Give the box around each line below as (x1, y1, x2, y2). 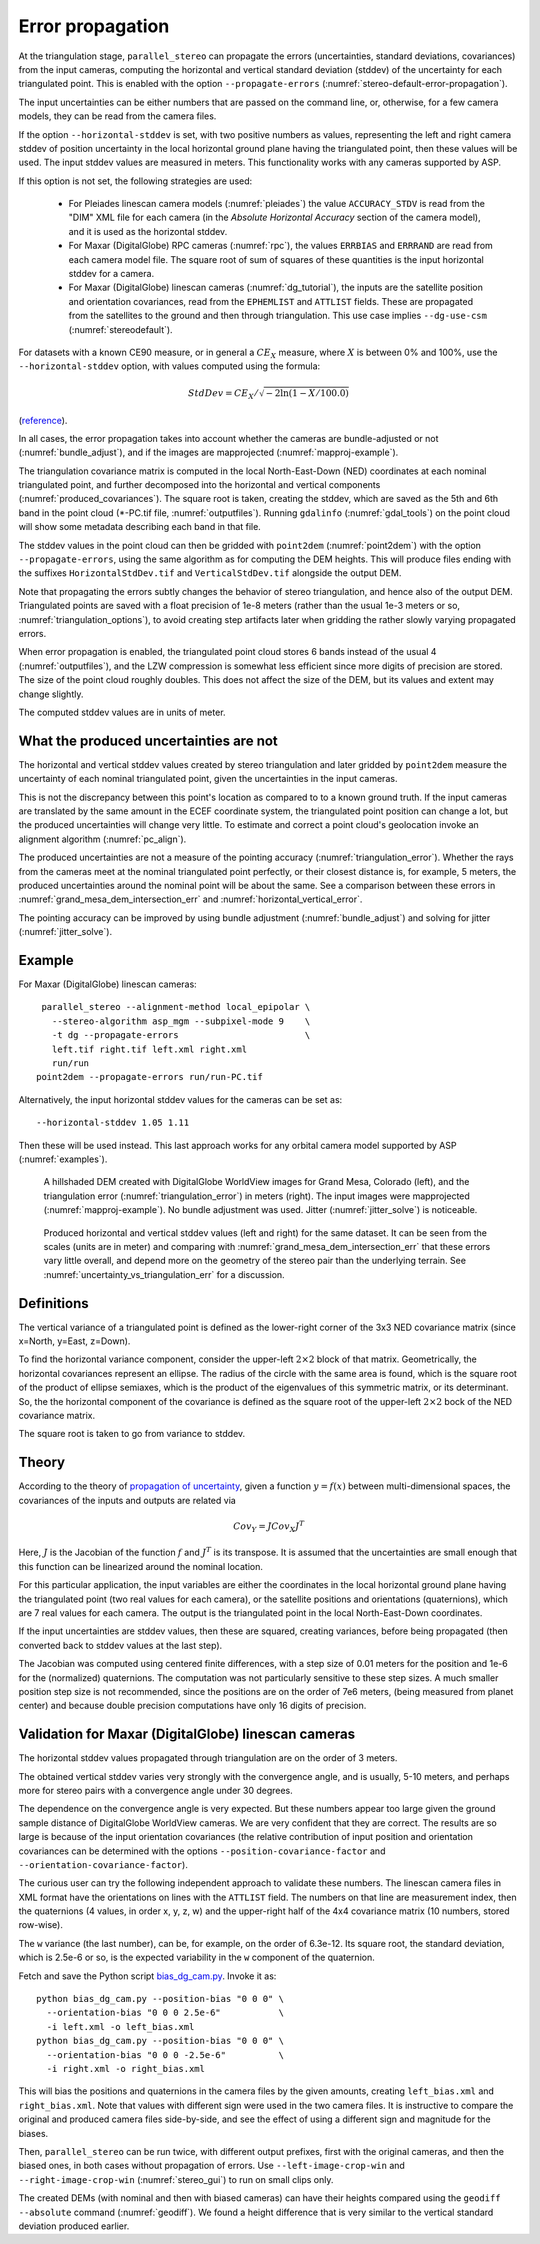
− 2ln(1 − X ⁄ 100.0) (265, 388, 350, 399)
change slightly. (18, 688, 84, 700)
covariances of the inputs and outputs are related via (18, 1494, 237, 1506)
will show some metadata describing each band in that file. (18, 521, 262, 533)
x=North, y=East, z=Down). (18, 1335, 131, 1347)
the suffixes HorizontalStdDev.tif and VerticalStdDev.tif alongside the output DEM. (18, 567, 402, 579)
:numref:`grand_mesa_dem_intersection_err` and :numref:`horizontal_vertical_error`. (18, 893, 363, 905)
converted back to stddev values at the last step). (18, 1639, 223, 1651)
